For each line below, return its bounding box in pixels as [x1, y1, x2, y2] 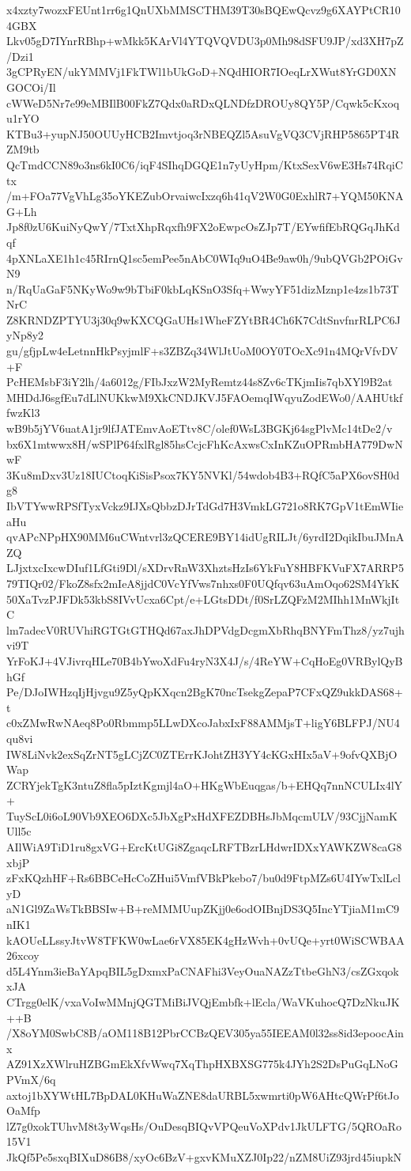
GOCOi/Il [6, 78, 56, 95]
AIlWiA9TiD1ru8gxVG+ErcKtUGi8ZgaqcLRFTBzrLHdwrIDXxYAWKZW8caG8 [6, 839, 402, 855]
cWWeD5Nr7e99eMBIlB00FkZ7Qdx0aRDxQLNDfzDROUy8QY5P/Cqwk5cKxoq [6, 94, 400, 111]
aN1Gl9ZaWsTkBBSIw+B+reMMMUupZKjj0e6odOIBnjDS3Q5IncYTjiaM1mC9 [6, 900, 400, 917]
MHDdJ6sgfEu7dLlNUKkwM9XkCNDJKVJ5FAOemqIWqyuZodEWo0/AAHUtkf [6, 388, 403, 405]
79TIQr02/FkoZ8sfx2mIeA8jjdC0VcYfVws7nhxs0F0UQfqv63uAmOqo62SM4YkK [6, 574, 400, 591]
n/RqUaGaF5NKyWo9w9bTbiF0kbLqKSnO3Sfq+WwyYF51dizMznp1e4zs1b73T [6, 280, 399, 297]
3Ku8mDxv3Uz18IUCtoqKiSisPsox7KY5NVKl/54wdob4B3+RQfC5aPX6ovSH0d [6, 466, 400, 483]
